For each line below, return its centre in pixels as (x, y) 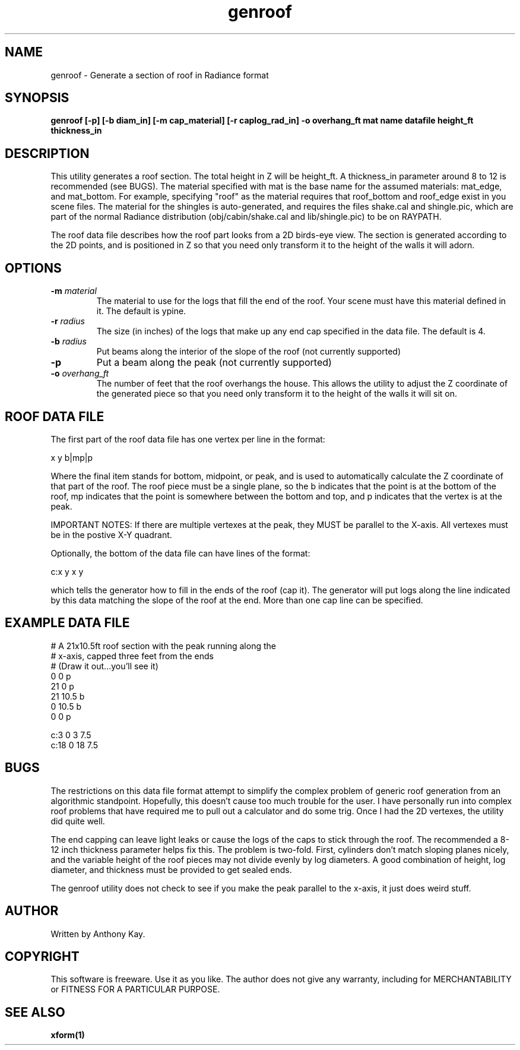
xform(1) (68, 1035)
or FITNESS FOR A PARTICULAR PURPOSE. (135, 989)
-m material (74, 291)
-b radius (69, 341)
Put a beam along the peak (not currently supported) (214, 363)
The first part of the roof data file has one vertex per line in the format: (188, 439)
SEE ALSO (35, 1012)
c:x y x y (67, 571)
